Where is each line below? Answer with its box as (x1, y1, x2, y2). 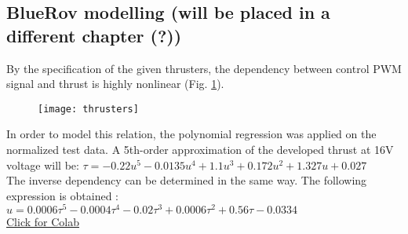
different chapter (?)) (6, 23, 182, 47)
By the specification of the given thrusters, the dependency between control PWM (6, 60, 402, 76)
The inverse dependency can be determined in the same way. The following (6, 172, 367, 188)
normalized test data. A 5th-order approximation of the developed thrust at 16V (6, 141, 394, 158)
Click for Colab (6, 214, 79, 230)
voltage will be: (6, 156, 79, 173)
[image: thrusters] (38, 103, 139, 115)
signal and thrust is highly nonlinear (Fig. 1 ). (6, 75, 224, 92)
